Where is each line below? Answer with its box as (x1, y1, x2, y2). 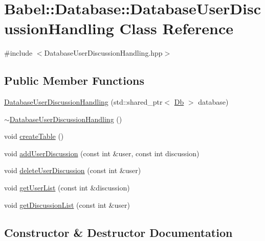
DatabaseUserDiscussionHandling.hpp (44, 47, 163, 58)
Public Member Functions (4, 73, 144, 88)
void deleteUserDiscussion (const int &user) (4, 165, 141, 176)
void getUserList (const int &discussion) (4, 182, 130, 193)
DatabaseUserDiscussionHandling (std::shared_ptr (4, 97, 163, 107)
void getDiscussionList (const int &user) (4, 199, 130, 210)
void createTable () (4, 131, 64, 141)
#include (4, 47, 33, 58)
